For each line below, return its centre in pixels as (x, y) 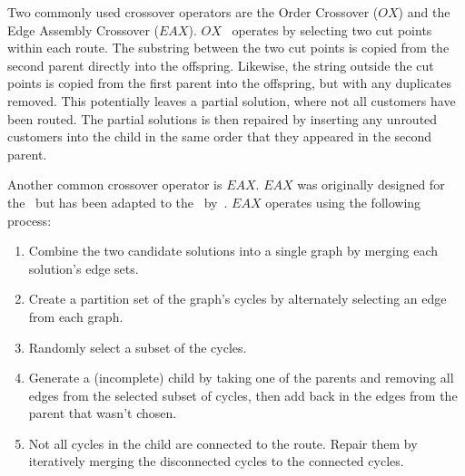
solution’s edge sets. (84, 268)
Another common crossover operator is (115, 185)
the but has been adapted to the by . (118, 202)
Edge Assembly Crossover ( (83, 29)
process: (30, 220)
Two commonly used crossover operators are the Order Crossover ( (193, 12)
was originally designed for (371, 185)
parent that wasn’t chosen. (103, 413)
